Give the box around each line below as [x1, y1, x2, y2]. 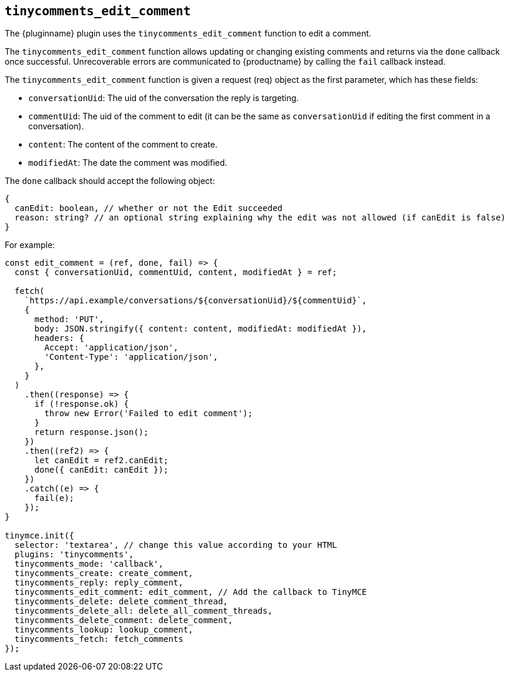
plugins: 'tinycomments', [14, 550, 134, 560]
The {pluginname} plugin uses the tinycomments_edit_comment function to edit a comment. [5, 28, 371, 39]
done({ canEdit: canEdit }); [34, 465, 169, 475]
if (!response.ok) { [34, 399, 129, 409]
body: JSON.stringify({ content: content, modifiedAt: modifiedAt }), [34, 324, 367, 334]
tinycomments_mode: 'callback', [14, 559, 164, 569]
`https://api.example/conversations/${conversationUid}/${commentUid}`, [24, 296, 367, 306]
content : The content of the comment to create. [28, 139, 218, 150]
